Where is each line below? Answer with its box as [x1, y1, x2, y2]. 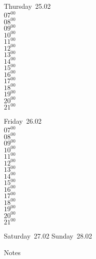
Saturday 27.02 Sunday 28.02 [4, 231, 92, 241]
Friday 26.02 [4, 116, 42, 126]
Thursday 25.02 [4, 1, 51, 11]
